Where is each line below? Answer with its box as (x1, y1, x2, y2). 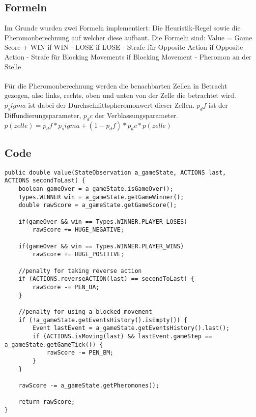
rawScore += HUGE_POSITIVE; (32, 251, 124, 258)
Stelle (4, 61, 21, 71)
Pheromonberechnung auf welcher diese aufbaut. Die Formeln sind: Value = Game (4, 32, 252, 42)
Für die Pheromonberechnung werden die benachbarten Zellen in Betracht (4, 80, 228, 90)
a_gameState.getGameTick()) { (4, 341, 103, 348)
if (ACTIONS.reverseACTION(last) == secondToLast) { (18, 275, 195, 283)
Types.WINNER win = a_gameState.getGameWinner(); (18, 193, 184, 201)
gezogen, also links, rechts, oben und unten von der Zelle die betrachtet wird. (4, 90, 236, 100)
